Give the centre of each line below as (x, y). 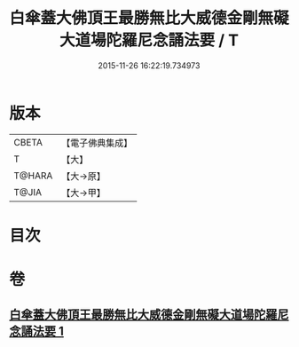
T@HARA (33, 176)
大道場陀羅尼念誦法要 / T (149, 40)
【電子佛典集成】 (97, 143)
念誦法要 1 (37, 331)
